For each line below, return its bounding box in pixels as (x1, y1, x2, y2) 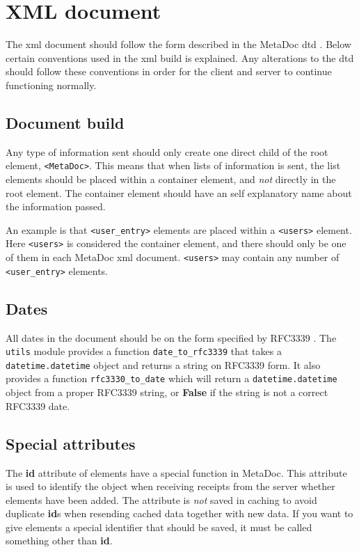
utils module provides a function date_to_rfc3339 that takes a (6, 344, 282, 358)
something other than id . (6, 533, 113, 548)
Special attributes (6, 432, 136, 454)
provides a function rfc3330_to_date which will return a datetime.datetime (6, 371, 337, 386)
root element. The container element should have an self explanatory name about (6, 185, 352, 200)
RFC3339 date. (6, 398, 70, 413)
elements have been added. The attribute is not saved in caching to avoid (6, 492, 317, 507)
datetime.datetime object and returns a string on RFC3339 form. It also (6, 357, 321, 372)
